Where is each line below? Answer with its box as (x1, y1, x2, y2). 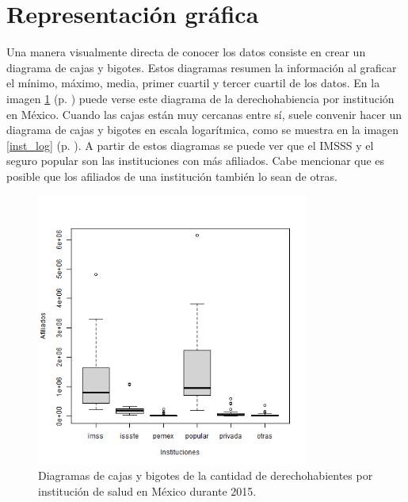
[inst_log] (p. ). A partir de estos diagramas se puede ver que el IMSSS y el (6, 136, 374, 153)
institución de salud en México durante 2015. (38, 482, 257, 499)
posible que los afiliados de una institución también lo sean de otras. (6, 167, 337, 184)
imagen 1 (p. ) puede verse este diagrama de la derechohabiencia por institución (6, 90, 395, 106)
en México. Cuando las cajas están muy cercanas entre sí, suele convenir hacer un (6, 105, 402, 122)
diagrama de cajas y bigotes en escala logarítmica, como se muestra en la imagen (6, 121, 399, 138)
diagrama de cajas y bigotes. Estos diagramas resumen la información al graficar (6, 59, 397, 75)
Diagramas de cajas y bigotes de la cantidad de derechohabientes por (38, 467, 373, 484)
